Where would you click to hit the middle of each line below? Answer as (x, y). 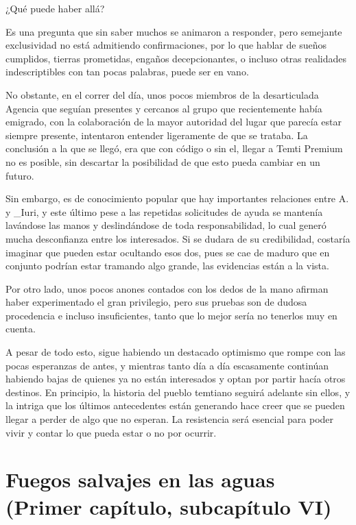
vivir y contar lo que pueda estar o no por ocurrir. (111, 432)
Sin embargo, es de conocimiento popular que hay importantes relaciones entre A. (177, 198)
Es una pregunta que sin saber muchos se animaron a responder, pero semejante (174, 31)
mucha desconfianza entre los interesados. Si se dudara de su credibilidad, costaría (178, 238)
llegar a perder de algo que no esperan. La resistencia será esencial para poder (170, 419)
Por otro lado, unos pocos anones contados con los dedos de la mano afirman (167, 288)
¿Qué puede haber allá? (55, 8)
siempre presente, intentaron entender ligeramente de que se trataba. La (157, 135)
